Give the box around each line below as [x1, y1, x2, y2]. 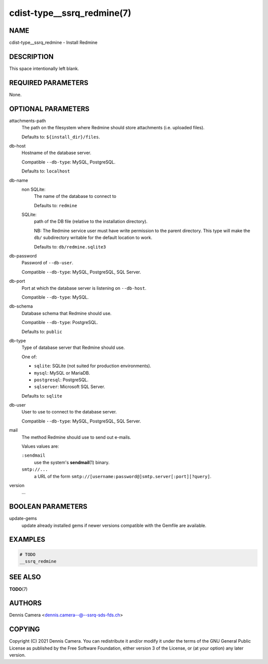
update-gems [9, 515, 37, 521]
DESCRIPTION [9, 52, 54, 61]
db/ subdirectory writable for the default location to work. [34, 235, 152, 241]
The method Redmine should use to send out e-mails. [21, 434, 132, 440]
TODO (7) [9, 586, 28, 592]
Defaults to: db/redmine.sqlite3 [34, 244, 106, 249]
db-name [9, 177, 28, 183]
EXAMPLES [9, 535, 46, 544]
